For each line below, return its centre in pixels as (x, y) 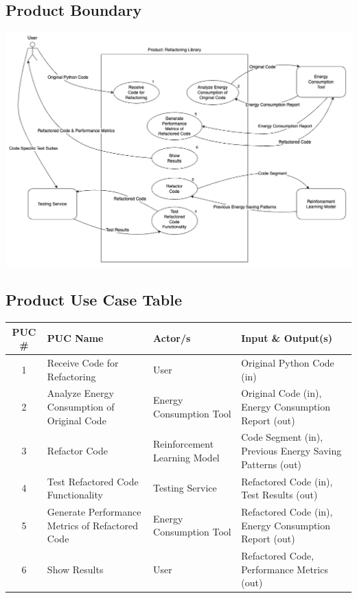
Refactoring (71, 376)
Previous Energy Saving (291, 451)
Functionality (75, 495)
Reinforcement (184, 444)
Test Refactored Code (93, 481)
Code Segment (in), (282, 437)
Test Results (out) (279, 495)
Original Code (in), (281, 393)
